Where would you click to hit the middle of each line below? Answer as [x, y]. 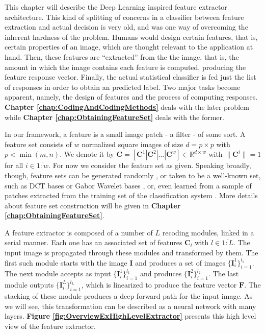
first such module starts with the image [66, 262]
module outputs [29, 285]
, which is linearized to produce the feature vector [159, 285]
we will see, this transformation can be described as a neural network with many [130, 306]
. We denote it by [87, 154]
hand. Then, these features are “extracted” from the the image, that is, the [122, 56]
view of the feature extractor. [50, 326]
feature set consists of [38, 144]
